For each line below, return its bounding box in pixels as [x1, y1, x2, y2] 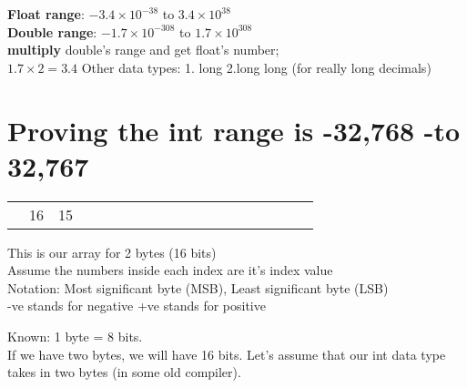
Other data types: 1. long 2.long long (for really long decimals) [81, 57, 431, 77]
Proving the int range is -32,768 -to [7, 111, 461, 148]
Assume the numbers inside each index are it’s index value [7, 260, 333, 280]
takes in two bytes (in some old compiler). [7, 362, 241, 382]
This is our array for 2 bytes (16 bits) [7, 242, 217, 261]
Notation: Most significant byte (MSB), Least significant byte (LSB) [7, 278, 389, 297]
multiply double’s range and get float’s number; [7, 40, 279, 59]
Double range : [7, 22, 97, 41]
